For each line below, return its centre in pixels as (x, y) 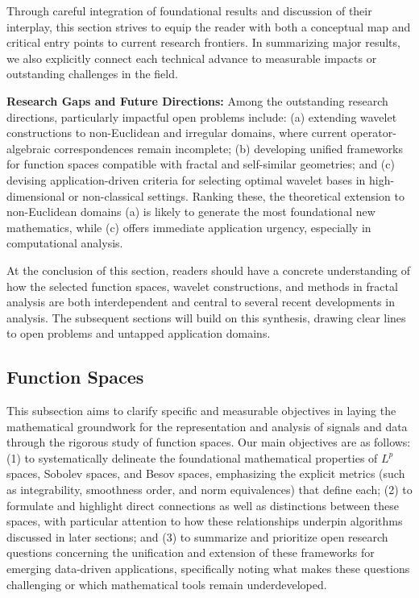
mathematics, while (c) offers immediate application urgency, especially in (189, 227)
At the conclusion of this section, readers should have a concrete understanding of (209, 270)
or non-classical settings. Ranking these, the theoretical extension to (236, 195)
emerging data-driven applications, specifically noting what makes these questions (208, 569)
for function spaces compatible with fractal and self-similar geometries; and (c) (201, 164)
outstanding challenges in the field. (92, 74)
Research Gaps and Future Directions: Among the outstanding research (197, 100)
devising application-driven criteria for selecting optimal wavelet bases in (186, 179)
